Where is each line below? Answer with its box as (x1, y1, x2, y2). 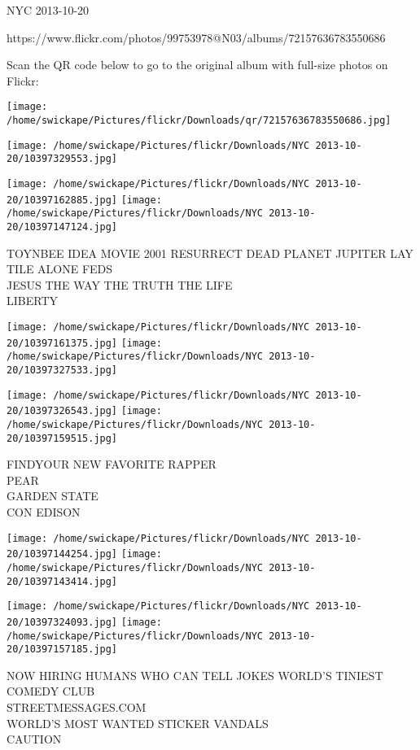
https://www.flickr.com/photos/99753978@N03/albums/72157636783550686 (7, 28, 386, 46)
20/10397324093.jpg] (7, 616, 118, 628)
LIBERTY (7, 292, 58, 309)
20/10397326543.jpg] (7, 405, 118, 417)
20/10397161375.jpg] (7, 337, 118, 349)
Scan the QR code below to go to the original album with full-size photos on (7, 56, 388, 73)
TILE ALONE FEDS (7, 260, 113, 277)
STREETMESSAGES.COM (7, 699, 147, 716)
